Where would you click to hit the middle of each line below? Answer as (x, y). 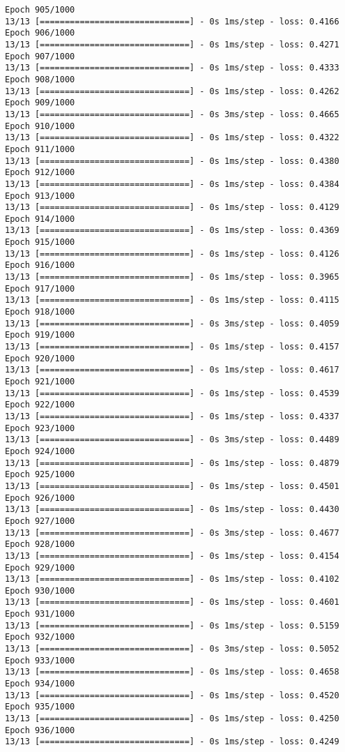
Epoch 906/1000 (40, 33)
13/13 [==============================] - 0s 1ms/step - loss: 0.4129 (172, 208)
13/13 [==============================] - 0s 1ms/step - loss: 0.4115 (172, 300)
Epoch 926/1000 (40, 498)
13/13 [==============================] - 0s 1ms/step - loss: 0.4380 (172, 161)
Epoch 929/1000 (40, 567)
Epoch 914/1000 (40, 219)
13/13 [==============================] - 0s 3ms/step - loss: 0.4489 (172, 440)
